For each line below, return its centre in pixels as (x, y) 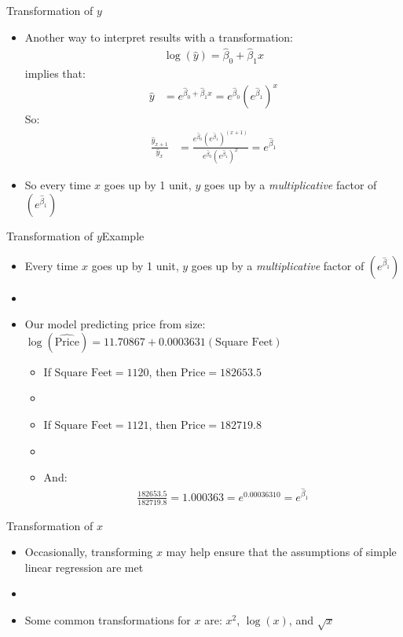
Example (123, 236)
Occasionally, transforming (89, 552)
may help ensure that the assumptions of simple (281, 552)
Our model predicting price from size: (115, 324)
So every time (58, 185)
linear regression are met (84, 567)
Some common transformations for (108, 620)
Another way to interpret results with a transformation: (159, 37)
